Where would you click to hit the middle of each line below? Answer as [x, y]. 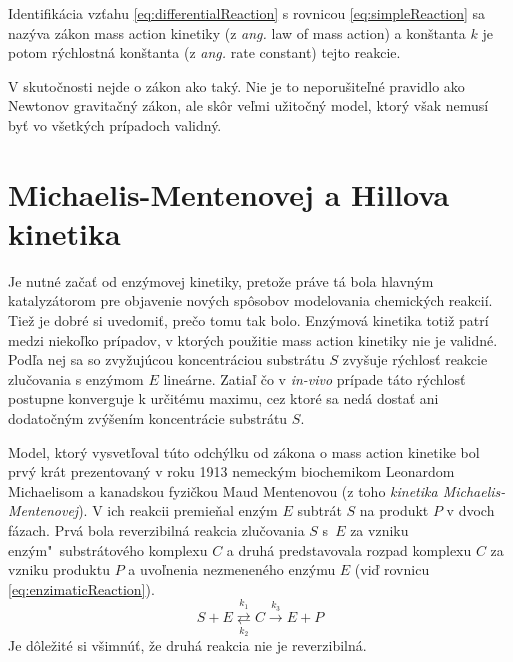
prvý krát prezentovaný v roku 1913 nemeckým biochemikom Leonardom [231, 471]
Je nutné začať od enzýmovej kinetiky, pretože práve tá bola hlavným [221, 280]
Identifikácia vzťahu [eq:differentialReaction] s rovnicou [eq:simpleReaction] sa [247, 13]
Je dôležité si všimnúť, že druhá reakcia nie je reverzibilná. [187, 645]
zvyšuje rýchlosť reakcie [415, 359]
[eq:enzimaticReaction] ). [81, 588]
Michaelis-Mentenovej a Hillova [229, 193]
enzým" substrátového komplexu [108, 549]
